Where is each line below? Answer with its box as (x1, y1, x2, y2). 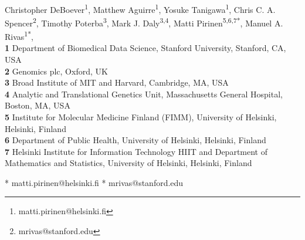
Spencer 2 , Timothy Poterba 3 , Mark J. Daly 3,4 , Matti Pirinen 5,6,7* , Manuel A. (5, 15, 283, 29)
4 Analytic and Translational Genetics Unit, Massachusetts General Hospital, (5, 87, 283, 100)
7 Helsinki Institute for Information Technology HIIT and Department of (5, 145, 267, 157)
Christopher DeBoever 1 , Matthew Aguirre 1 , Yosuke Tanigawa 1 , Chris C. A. (5, 1, 276, 15)
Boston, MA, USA (5, 99, 70, 111)
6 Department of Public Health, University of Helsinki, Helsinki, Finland (5, 134, 266, 146)
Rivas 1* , (5, 29, 33, 42)
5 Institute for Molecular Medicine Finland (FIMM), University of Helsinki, (5, 110, 277, 123)
